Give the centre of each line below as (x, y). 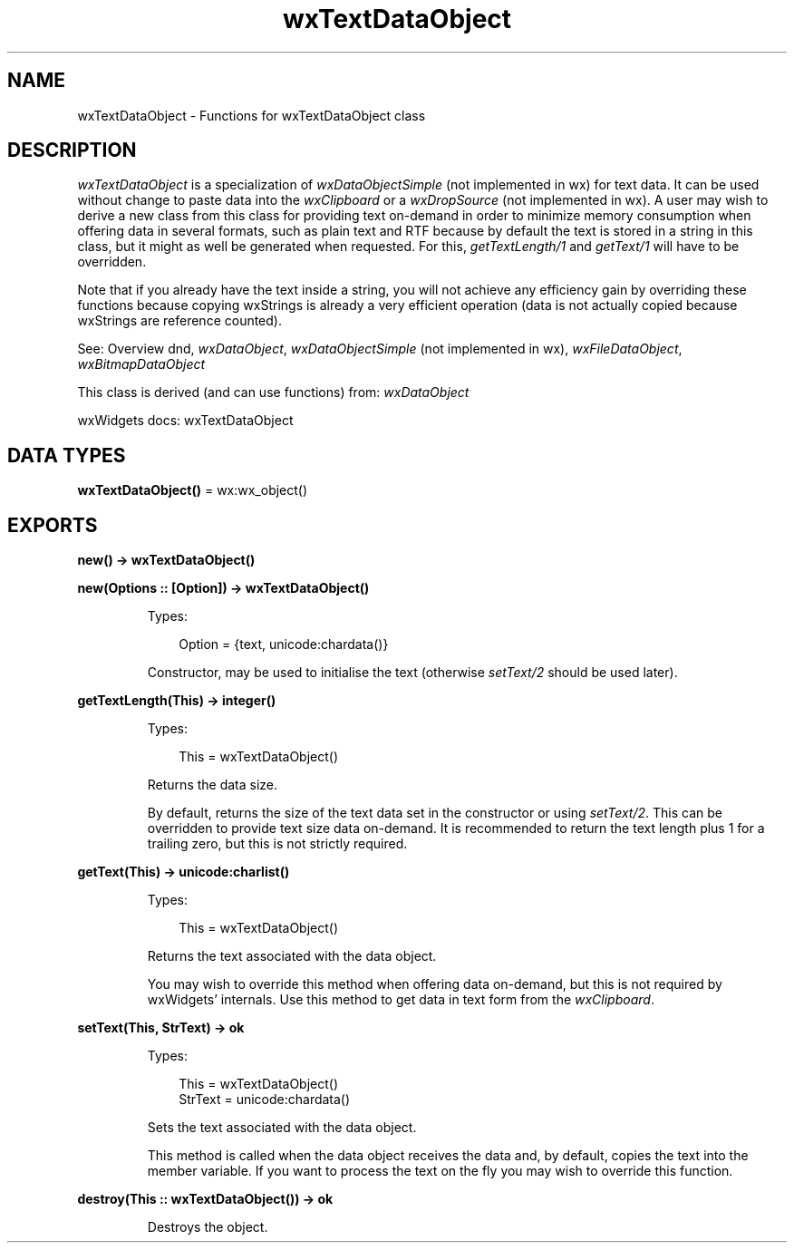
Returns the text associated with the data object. (292, 956)
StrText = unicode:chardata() (265, 1100)
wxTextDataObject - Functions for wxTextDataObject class (252, 115)
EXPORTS (53, 525)
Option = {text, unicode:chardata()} (284, 644)
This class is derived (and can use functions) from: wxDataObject (273, 392)
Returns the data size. (213, 785)
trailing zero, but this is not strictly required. (277, 844)
